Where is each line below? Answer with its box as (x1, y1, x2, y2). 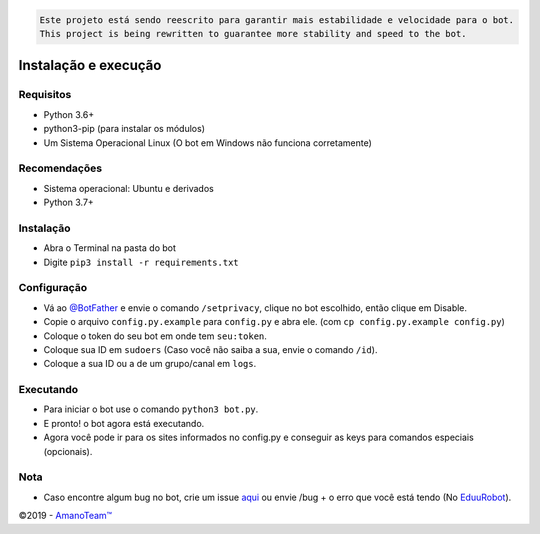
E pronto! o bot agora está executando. (43, 417, 205, 429)
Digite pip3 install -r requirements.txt (43, 256, 239, 268)
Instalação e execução (18, 57, 162, 74)
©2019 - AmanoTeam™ (18, 510, 113, 522)
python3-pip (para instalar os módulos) (43, 123, 205, 135)
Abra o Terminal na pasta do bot (43, 242, 177, 254)
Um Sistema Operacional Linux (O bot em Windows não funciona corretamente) (43, 136, 372, 149)
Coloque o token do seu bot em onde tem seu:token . (43, 330, 267, 342)
